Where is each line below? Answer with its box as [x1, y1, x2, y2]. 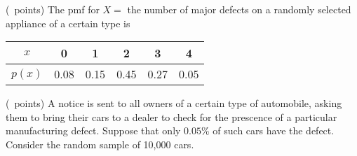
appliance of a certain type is [6, 15, 130, 30]
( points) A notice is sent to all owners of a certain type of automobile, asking [6, 96, 342, 111]
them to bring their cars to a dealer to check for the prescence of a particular [6, 109, 337, 124]
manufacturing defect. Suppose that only [6, 123, 181, 138]
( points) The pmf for [6, 2, 100, 16]
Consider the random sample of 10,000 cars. [6, 136, 194, 151]
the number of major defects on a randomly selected [127, 2, 351, 16]
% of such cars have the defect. [201, 123, 335, 138]
